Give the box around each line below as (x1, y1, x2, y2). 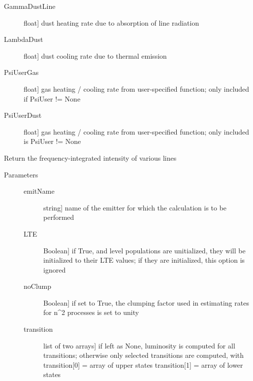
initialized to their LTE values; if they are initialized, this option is (43, 255, 245, 265)
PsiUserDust (4, 110, 42, 120)
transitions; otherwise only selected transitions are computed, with (43, 350, 244, 360)
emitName (24, 186, 55, 196)
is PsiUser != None (24, 136, 81, 146)
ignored (43, 264, 66, 275)
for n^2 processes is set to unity (43, 307, 139, 317)
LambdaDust (4, 34, 43, 44)
